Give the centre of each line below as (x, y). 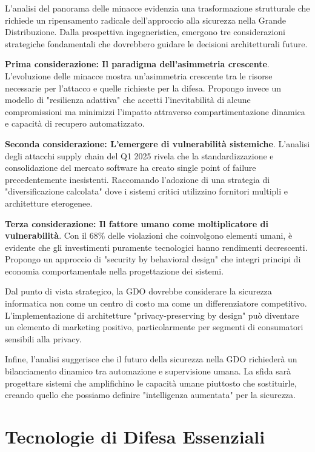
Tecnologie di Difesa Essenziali (135, 436)
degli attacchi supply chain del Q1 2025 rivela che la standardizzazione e (139, 155)
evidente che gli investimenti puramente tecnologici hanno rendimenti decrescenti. (156, 247)
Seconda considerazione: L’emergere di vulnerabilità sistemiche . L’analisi (157, 143)
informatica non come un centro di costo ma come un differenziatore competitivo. (156, 303)
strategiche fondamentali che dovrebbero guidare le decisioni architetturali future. (156, 43)
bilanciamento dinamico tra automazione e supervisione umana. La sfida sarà (148, 371)
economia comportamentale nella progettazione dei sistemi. (114, 271)
